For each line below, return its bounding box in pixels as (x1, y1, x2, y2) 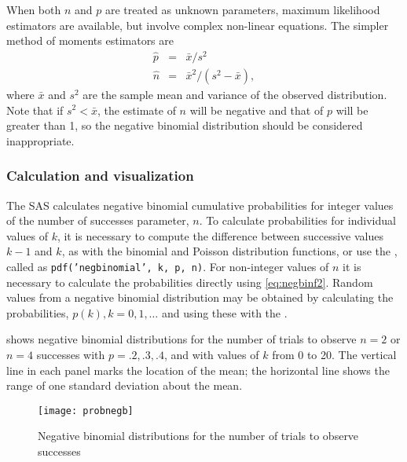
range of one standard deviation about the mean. (6, 377, 243, 394)
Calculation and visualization (6, 166, 194, 185)
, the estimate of (97, 101, 176, 118)
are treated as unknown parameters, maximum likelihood (104, 2, 380, 17)
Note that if (6, 101, 64, 118)
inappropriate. (6, 132, 75, 148)
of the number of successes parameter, (6, 212, 189, 229)
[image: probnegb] (38, 405, 134, 416)
